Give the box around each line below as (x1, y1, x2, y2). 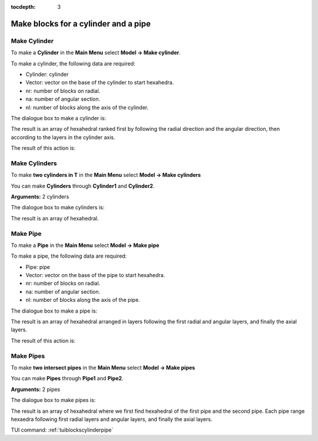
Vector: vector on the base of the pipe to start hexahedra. (25, 272, 165, 279)
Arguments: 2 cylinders (11, 193, 69, 200)
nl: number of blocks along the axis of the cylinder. (25, 104, 149, 111)
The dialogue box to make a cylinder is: (11, 114, 106, 121)
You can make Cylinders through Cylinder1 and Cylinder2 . (11, 182, 155, 189)
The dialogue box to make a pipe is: (11, 307, 97, 314)
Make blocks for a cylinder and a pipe (11, 18, 151, 29)
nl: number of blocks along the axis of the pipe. (25, 297, 141, 304)
